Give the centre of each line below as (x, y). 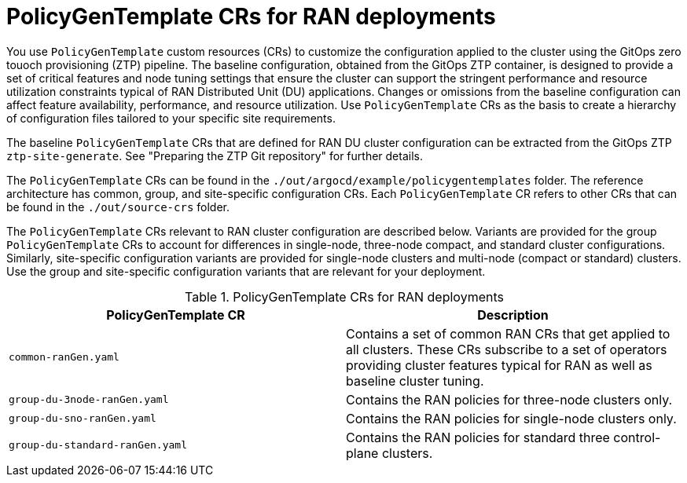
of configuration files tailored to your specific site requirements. (171, 118)
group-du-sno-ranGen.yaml (83, 419)
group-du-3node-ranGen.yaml (89, 400)
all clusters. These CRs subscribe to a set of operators (507, 349)
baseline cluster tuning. (415, 381)
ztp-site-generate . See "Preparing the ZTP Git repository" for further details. (215, 156)
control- (637, 437)
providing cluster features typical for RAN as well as (499, 365)
